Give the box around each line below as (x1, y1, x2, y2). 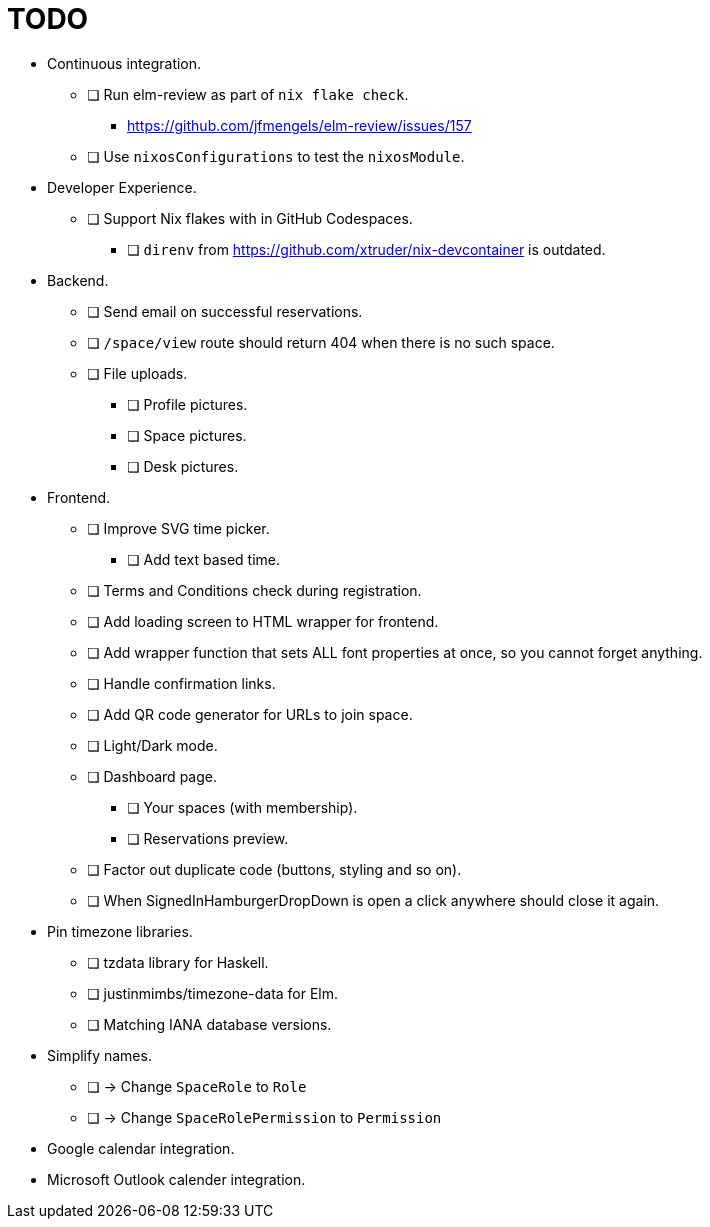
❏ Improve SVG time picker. (87, 519, 270, 537)
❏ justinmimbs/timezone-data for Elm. (87, 984, 339, 1002)
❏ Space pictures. (127, 426, 247, 444)
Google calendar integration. (47, 1139, 235, 1157)
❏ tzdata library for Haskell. (87, 953, 269, 971)
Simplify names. (47, 1046, 152, 1064)
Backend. (47, 271, 109, 289)
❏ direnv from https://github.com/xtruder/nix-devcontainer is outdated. (127, 240, 606, 258)
